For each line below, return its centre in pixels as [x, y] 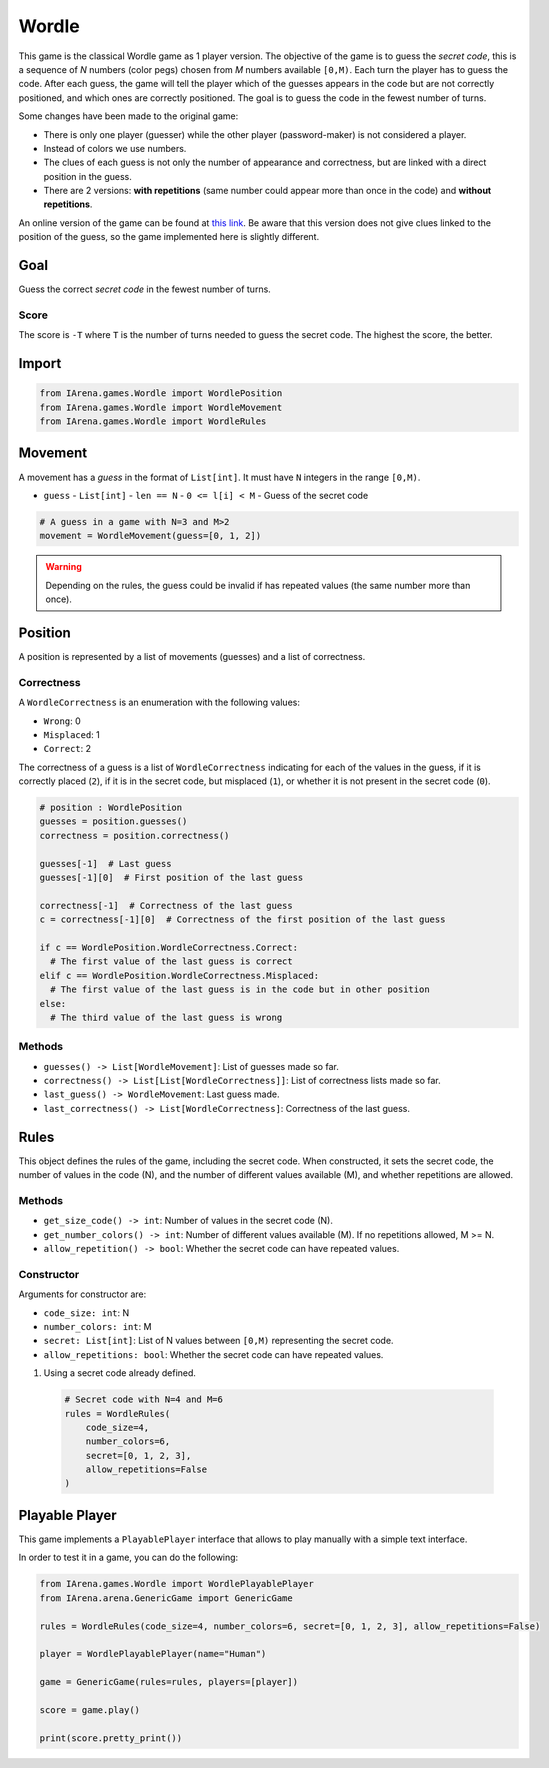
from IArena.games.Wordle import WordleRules [153, 421]
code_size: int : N [86, 1312]
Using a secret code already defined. [120, 1373]
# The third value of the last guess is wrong [166, 1017]
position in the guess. [87, 176]
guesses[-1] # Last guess [105, 863]
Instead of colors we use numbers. [115, 148]
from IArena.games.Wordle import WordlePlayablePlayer [176, 1584]
